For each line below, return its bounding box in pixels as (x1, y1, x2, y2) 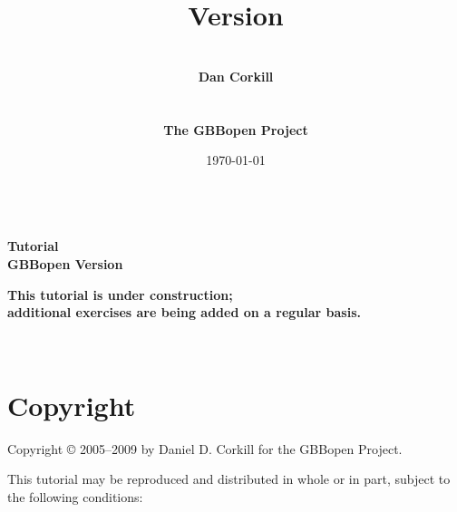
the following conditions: (7, 487, 143, 506)
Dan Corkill (198, 66, 274, 85)
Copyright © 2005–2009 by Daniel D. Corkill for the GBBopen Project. (7, 439, 403, 458)
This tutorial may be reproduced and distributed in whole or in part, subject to (7, 469, 451, 488)
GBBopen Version (7, 255, 123, 274)
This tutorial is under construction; (7, 285, 233, 304)
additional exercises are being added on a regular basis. (7, 303, 361, 322)
